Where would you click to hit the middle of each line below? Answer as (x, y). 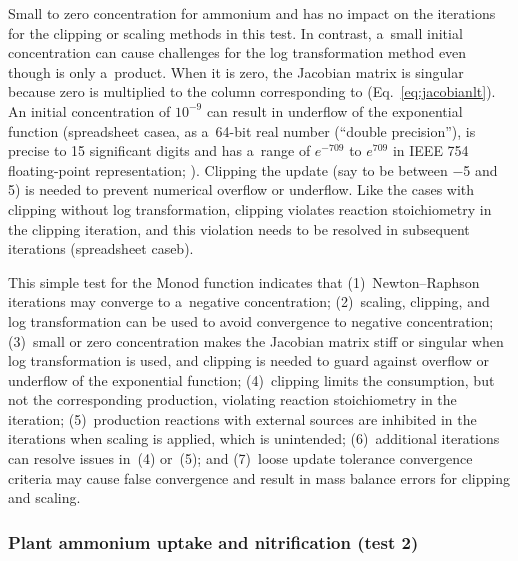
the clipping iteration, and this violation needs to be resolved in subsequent (239, 228)
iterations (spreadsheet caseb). (101, 248)
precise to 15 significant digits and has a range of (159, 150)
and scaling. (44, 497)
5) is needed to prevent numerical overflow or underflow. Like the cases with (241, 189)
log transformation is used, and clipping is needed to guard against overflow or (248, 360)
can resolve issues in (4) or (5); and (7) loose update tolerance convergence (240, 458)
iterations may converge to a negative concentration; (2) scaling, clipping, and (249, 301)
